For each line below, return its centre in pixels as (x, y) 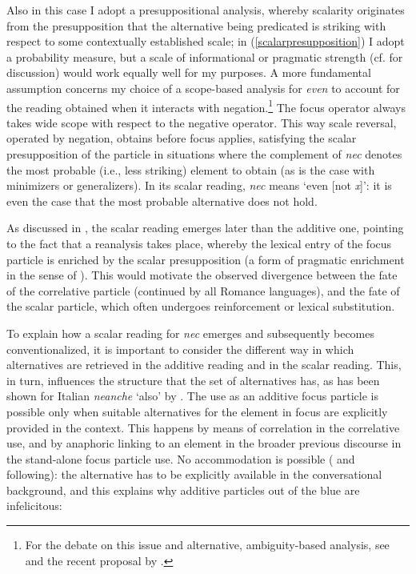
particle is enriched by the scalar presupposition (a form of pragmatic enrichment (206, 259)
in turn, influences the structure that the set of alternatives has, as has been (193, 380)
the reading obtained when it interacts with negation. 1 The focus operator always (206, 106)
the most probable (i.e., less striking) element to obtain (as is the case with (191, 169)
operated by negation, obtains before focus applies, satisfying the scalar (182, 138)
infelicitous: (34, 506)
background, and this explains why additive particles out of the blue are (183, 490)
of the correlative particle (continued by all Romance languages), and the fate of (203, 290)
